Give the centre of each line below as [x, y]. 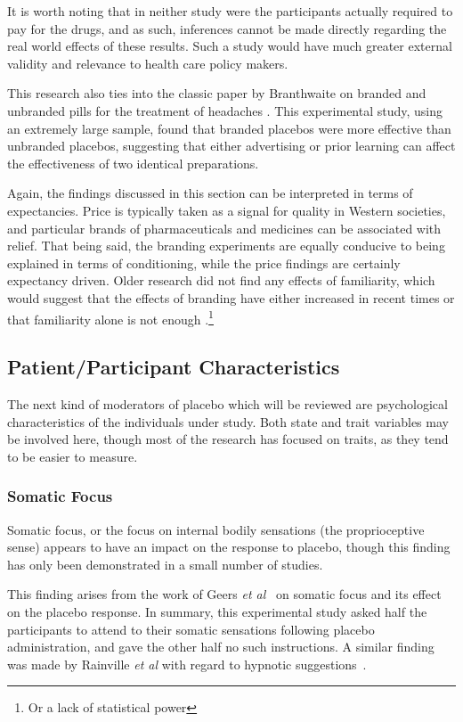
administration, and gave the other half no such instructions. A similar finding [221, 647]
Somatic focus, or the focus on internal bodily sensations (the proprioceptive [216, 529]
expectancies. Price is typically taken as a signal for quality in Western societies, [227, 210]
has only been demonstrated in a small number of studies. [165, 564]
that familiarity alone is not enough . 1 [110, 317]
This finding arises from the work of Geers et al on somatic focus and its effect [224, 594]
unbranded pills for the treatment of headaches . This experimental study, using [225, 110]
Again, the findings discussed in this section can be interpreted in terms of [210, 193]
